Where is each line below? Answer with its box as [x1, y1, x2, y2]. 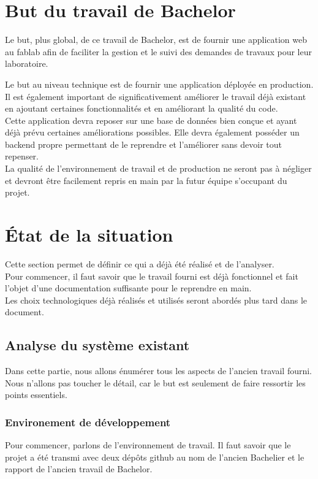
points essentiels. [5, 388, 67, 401]
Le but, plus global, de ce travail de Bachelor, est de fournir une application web [5, 33, 308, 46]
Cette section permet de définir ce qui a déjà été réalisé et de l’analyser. [5, 257, 274, 270]
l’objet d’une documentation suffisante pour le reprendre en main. [5, 282, 252, 294]
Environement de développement [5, 414, 171, 429]
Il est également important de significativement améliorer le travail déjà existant [5, 90, 306, 102]
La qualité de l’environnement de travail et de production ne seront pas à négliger [5, 162, 312, 175]
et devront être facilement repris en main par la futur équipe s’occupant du [5, 174, 287, 186]
